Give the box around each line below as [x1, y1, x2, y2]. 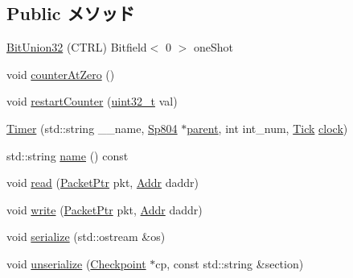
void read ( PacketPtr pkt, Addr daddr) [6, 174, 199, 191]
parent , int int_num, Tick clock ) [187, 119, 348, 136]
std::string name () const [6, 147, 129, 164]
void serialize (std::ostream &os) [6, 228, 166, 245]
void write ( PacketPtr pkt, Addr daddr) [6, 201, 203, 218]
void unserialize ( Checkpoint [6, 255, 146, 272]
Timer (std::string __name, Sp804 [6, 119, 178, 136]
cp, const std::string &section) [155, 255, 304, 272]
